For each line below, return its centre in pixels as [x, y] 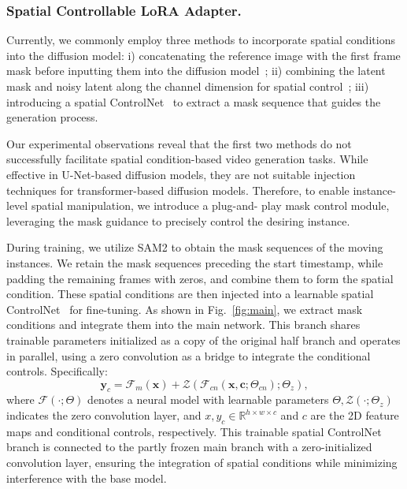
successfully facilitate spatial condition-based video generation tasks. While [187, 159]
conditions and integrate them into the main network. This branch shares [183, 325]
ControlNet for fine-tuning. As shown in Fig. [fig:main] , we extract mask [185, 309]
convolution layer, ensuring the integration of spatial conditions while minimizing [202, 463]
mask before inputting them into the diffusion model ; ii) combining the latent [196, 71]
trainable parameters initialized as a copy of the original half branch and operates [203, 340]
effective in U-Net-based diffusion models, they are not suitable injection [181, 174]
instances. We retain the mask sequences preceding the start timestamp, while [195, 262]
